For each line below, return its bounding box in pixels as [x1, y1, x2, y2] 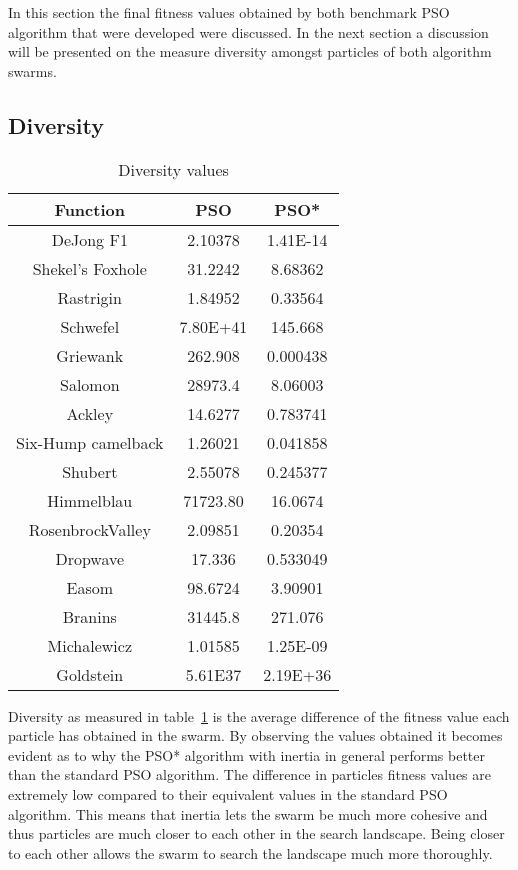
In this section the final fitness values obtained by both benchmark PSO [8, 2, 450, 22]
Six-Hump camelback [16, 430, 164, 454]
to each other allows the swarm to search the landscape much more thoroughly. [8, 842, 493, 863]
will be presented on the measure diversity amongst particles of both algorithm [8, 41, 492, 62]
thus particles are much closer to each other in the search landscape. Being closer [8, 823, 505, 844]
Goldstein [56, 662, 124, 686]
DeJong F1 [51, 227, 128, 251]
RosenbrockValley [28, 517, 151, 541]
